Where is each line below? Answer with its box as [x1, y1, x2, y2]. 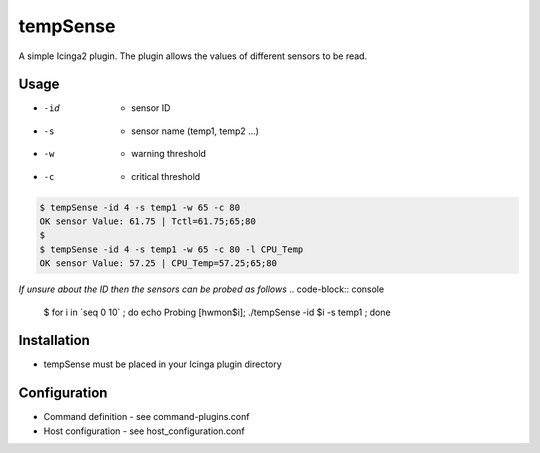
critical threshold [131, 170, 201, 182]
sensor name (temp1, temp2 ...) [131, 125, 260, 137]
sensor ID [131, 102, 171, 114]
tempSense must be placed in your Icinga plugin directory [43, 358, 282, 370]
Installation [18, 332, 90, 349]
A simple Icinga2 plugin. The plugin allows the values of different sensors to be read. [18, 50, 368, 62]
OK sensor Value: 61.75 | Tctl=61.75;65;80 [39, 216, 257, 227]
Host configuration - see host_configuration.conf [43, 425, 245, 437]
